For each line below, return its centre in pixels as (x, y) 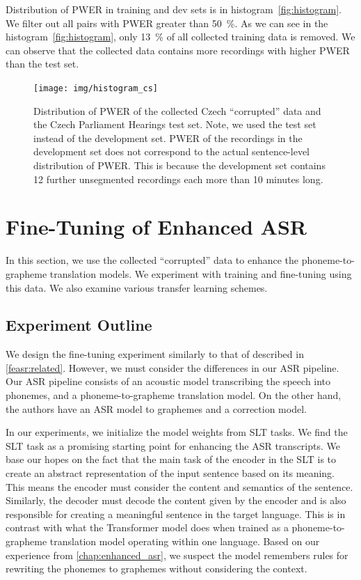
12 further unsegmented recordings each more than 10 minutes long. (178, 179)
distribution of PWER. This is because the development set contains (179, 165)
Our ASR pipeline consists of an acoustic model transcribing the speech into (168, 381)
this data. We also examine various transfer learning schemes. (137, 287)
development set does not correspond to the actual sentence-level (171, 151)
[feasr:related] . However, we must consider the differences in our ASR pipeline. (173, 367)
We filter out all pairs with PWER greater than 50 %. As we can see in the (167, 23)
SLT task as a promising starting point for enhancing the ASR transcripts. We (173, 445)
